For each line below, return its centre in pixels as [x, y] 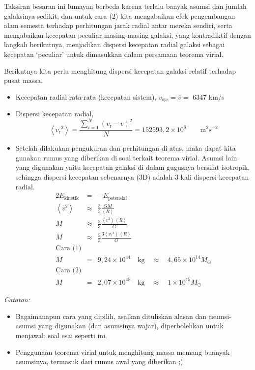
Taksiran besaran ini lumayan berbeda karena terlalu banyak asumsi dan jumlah [125, 6]
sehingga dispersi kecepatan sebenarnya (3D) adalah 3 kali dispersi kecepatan [132, 176]
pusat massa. [23, 80]
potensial [117, 198]
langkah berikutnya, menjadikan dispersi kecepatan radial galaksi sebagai [114, 44]
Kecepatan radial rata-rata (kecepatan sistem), [86, 96]
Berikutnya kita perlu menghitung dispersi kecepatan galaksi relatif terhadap [120, 70]
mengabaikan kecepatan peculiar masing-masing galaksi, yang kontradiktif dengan [127, 35]
